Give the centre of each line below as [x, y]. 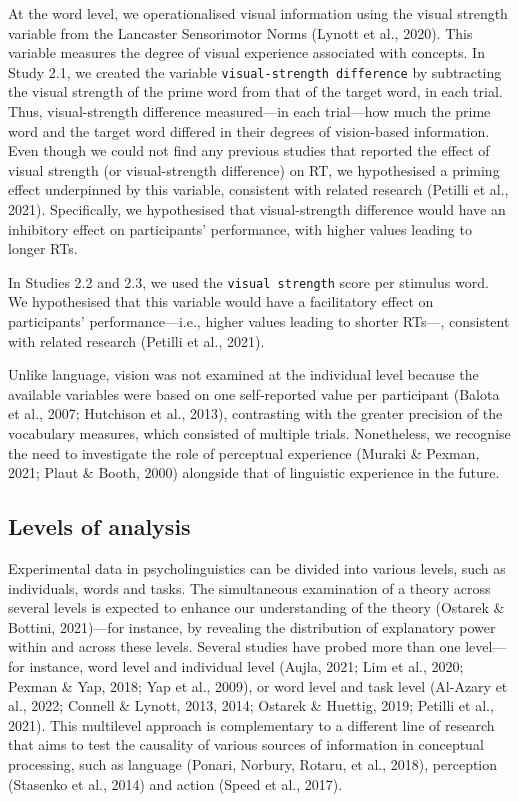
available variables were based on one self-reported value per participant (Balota [254, 393]
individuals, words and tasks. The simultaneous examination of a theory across [249, 587]
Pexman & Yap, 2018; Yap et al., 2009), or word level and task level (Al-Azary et [258, 685]
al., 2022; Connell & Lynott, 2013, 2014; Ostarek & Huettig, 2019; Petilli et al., [251, 705]
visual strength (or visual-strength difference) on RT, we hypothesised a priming [254, 169]
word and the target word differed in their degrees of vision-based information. [249, 130]
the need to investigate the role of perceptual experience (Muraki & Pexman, [244, 452]
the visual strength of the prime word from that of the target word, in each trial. [255, 91]
